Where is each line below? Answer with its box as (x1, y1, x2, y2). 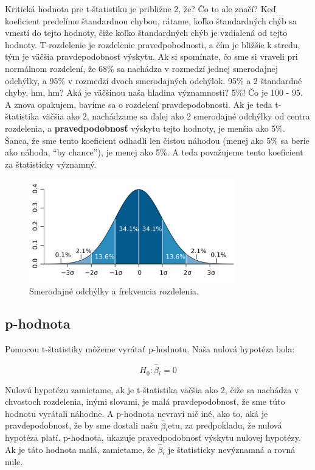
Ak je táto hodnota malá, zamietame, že (5, 443, 155, 455)
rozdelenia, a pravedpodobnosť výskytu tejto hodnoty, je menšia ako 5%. (5, 121, 285, 134)
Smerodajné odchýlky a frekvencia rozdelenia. (29, 284, 199, 297)
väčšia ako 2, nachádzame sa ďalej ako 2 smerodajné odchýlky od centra (42, 110, 310, 123)
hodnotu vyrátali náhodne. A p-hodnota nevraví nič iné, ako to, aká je (5, 407, 268, 419)
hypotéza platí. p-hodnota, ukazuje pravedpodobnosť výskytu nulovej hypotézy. (5, 431, 301, 444)
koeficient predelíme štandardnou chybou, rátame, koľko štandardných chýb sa (5, 14, 297, 27)
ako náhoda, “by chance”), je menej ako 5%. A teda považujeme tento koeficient (5, 146, 303, 158)
